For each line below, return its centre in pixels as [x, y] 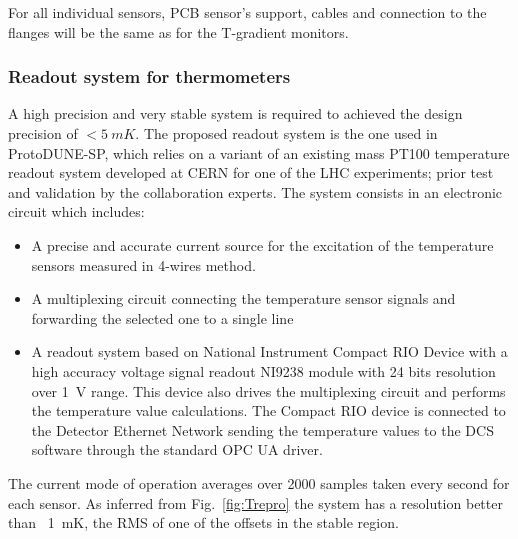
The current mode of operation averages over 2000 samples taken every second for [259, 482]
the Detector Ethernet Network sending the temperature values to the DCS [262, 429]
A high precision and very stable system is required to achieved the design [235, 113]
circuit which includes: [76, 211]
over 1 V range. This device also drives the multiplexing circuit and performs [268, 390]
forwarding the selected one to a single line [162, 317]
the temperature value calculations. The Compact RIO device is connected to [268, 410]
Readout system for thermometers [149, 76]
